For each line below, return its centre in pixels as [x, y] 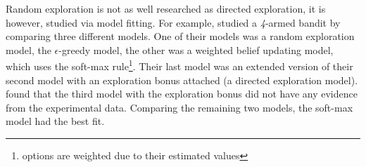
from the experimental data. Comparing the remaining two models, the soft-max [179, 107]
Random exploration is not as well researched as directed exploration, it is [166, 8]
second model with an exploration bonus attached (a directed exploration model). [182, 80]
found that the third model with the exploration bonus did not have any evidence [182, 94]
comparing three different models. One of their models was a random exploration [180, 36]
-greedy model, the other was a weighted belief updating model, [196, 49]
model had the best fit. [55, 121]
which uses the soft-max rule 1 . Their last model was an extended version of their [179, 65]
